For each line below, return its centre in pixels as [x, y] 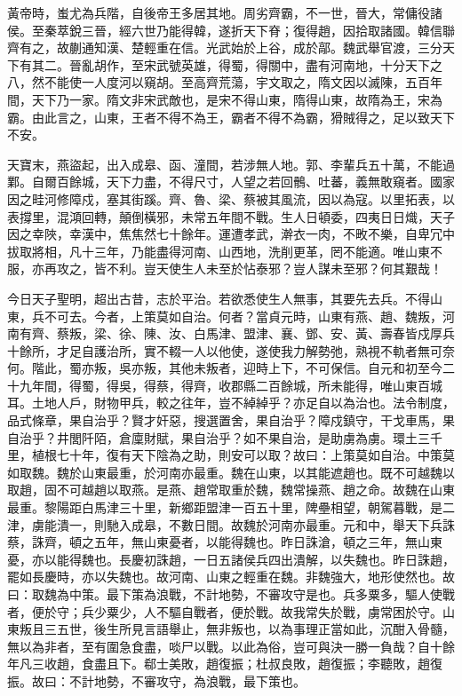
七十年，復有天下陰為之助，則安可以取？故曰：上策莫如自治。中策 [249, 455]
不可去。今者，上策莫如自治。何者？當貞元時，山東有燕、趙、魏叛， [243, 316]
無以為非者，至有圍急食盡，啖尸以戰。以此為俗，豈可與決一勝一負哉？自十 [225, 646]
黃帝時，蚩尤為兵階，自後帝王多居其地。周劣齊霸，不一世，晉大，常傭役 [219, 12]
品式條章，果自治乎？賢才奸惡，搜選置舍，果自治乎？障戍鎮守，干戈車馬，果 [231, 420]
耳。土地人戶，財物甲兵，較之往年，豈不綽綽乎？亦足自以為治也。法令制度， [231, 403]
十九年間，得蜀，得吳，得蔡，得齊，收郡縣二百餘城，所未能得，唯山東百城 [225, 385]
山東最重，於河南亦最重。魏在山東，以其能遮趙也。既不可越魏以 [268, 472]
